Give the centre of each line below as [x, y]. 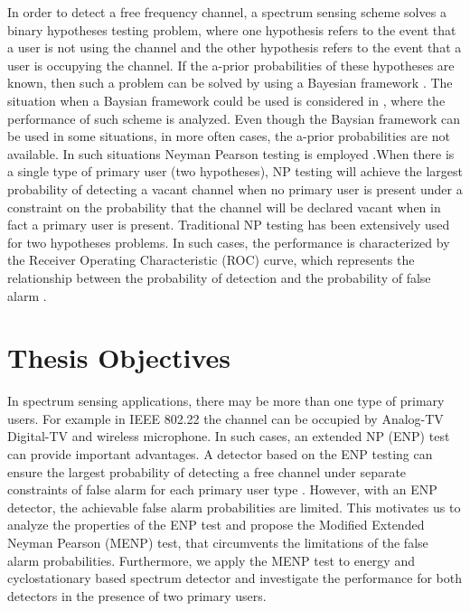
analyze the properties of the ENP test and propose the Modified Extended [216, 525]
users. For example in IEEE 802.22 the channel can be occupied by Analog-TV [226, 418]
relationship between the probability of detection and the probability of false [219, 277]
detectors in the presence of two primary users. [137, 595]
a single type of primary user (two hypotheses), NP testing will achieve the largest [235, 171]
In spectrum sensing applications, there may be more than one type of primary [226, 401]
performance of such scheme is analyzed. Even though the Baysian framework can [234, 118]
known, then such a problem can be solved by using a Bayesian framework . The [230, 83]
